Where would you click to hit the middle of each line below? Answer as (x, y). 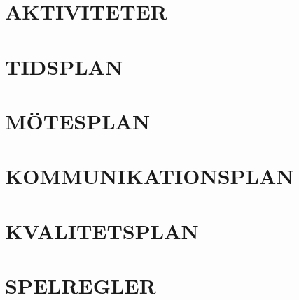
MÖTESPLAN (78, 121)
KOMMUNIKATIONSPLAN (149, 176)
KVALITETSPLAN (102, 230)
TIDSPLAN (64, 66)
